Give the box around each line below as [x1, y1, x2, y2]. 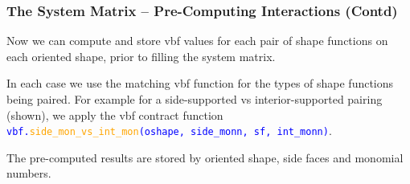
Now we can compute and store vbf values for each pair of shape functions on [6, 32, 388, 49]
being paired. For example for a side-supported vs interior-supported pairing [6, 91, 383, 107]
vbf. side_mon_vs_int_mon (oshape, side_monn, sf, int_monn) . [6, 122, 332, 139]
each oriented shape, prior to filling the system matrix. [6, 47, 276, 64]
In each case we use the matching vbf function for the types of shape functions [6, 75, 394, 92]
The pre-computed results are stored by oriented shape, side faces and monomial [6, 149, 404, 166]
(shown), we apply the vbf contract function [6, 106, 223, 123]
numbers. [6, 165, 51, 182]
